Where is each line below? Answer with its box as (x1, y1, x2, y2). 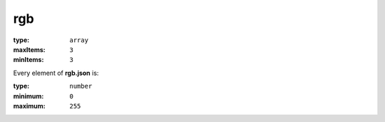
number (69, 82, 93, 91)
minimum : (13, 91, 44, 100)
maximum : (13, 101, 46, 110)
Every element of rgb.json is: (13, 68, 99, 77)
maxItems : (13, 45, 46, 54)
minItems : (13, 56, 44, 64)
